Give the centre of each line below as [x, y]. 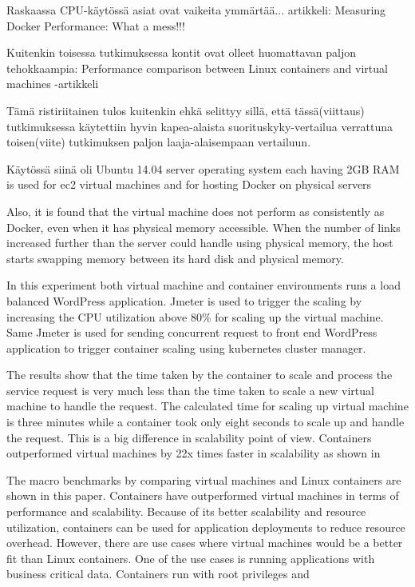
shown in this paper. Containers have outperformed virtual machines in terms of [203, 495]
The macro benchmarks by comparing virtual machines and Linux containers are [204, 479]
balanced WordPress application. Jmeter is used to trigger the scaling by [184, 300]
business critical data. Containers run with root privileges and [158, 574]
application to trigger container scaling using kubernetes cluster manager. [186, 347]
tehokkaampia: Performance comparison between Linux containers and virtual [197, 68]
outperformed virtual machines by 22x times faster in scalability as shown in [194, 453]
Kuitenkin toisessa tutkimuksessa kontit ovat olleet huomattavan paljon [181, 52]
